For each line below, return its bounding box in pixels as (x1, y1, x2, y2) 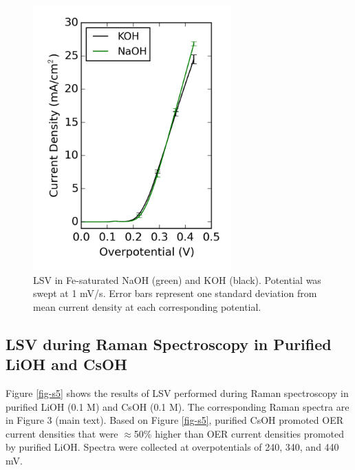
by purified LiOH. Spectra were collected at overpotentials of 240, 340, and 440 (6, 440, 339, 454)
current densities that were (6, 426, 118, 440)
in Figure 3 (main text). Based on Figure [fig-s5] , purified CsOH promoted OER (6, 413, 344, 427)
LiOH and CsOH (6, 354, 127, 375)
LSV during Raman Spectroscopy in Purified (6, 333, 332, 354)
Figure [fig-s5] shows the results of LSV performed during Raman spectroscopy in (6, 385, 349, 400)
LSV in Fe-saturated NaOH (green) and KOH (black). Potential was (33, 272, 321, 287)
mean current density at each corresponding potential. (33, 299, 261, 314)
